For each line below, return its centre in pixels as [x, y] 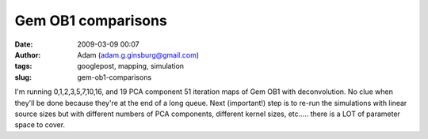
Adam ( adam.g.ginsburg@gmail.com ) [138, 54]
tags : [23, 66]
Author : [28, 54]
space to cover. [40, 125]
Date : [24, 44]
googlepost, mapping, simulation [131, 66]
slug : [23, 77]
